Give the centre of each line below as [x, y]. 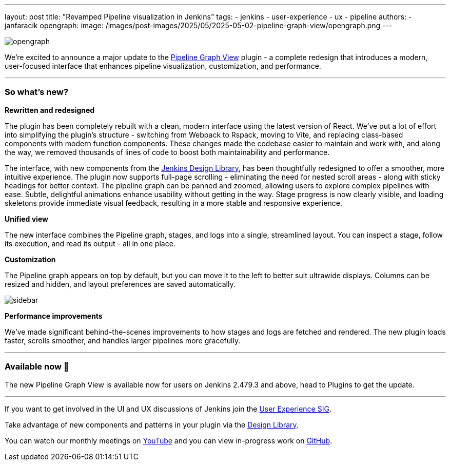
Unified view [26, 219]
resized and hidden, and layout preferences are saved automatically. [120, 284]
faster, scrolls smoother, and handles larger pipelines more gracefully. [123, 340]
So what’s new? [37, 92]
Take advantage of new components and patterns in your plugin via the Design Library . [152, 424]
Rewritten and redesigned [50, 110]
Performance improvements [54, 316]
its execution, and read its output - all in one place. [90, 243]
